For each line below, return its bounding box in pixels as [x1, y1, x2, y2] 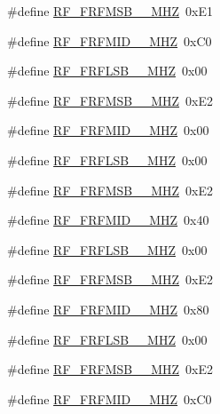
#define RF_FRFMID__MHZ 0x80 [7, 299, 209, 318]
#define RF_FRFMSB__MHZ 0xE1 [7, 2, 214, 20]
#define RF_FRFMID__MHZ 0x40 [7, 211, 209, 229]
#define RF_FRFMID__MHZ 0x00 [7, 121, 209, 139]
